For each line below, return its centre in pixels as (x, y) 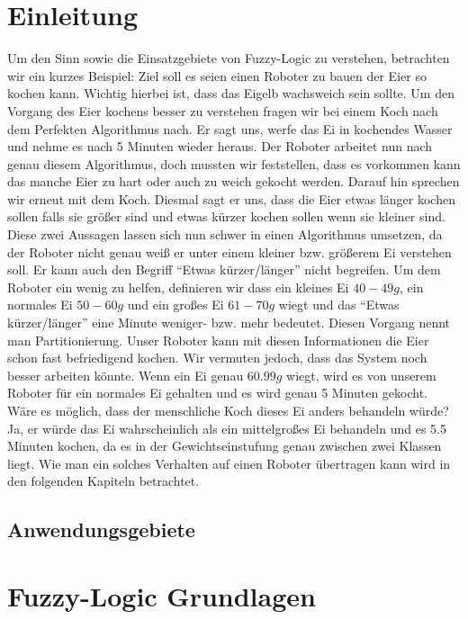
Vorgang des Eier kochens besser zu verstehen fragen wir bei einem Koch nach (223, 110)
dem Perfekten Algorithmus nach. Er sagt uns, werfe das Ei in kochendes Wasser (230, 128)
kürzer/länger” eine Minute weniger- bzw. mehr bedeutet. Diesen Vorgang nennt (229, 323)
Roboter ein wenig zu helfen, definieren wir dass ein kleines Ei (178, 287)
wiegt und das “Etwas (339, 305)
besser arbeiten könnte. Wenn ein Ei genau (126, 375)
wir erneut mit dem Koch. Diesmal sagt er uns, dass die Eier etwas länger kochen (231, 198)
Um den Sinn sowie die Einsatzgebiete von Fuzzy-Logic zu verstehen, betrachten (229, 58)
